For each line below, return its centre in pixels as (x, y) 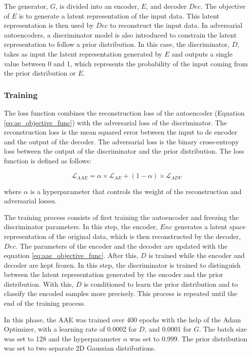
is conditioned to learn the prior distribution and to (161, 284)
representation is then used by (49, 25)
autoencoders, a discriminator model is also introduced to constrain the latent (120, 34)
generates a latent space (210, 227)
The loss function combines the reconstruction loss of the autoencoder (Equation (124, 112)
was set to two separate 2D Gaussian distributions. (80, 348)
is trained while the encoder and (197, 255)
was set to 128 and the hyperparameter (62, 338)
